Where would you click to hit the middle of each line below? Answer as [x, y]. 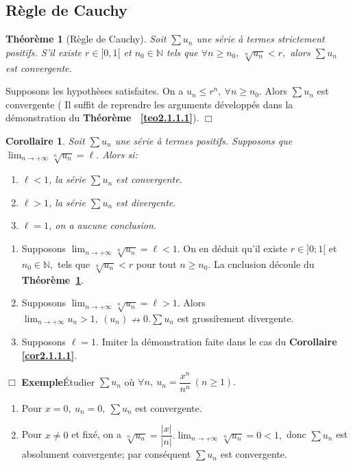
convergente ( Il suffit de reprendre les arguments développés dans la [149, 104]
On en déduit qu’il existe [235, 248]
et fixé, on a [96, 434]
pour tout [156, 263]
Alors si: [120, 154]
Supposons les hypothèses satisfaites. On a [95, 91]
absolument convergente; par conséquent [106, 454]
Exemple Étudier [58, 381]
